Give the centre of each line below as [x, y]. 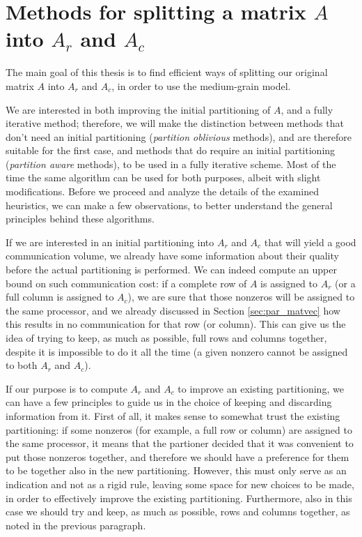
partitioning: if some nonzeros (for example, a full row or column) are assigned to [179, 429]
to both [22, 365]
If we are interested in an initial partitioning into [110, 242]
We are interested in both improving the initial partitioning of [138, 109]
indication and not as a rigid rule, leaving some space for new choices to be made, [180, 484]
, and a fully [307, 109]
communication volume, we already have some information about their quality [172, 256]
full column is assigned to [60, 297]
